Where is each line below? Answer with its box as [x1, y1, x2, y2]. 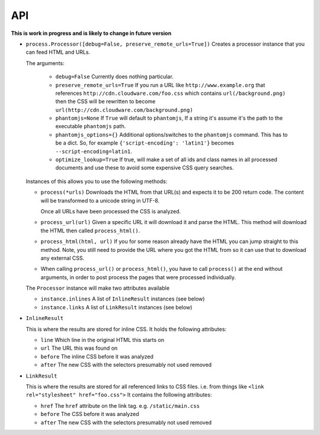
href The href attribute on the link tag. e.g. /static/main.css [40, 402, 200, 409]
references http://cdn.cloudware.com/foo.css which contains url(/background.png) [55, 89, 286, 97]
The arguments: [25, 59, 65, 66]
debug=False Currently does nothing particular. [55, 73, 174, 80]
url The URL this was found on [40, 344, 118, 352]
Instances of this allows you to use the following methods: [25, 178, 168, 185]
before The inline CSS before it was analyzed [40, 353, 154, 360]
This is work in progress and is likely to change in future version [11, 30, 172, 37]
